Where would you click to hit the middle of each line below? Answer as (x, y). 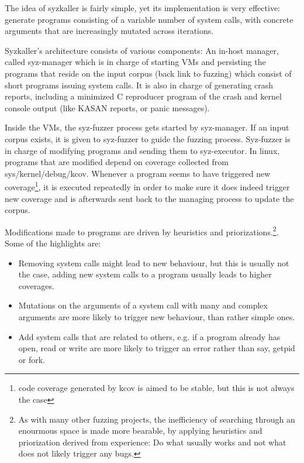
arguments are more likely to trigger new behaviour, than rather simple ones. (157, 316)
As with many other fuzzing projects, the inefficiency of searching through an (157, 419)
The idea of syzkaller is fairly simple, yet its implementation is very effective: (143, 8)
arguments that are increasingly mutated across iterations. (109, 31)
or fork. (32, 359)
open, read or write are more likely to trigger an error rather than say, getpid (157, 348)
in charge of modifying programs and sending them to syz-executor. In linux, (142, 150)
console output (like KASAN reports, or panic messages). (107, 107)
